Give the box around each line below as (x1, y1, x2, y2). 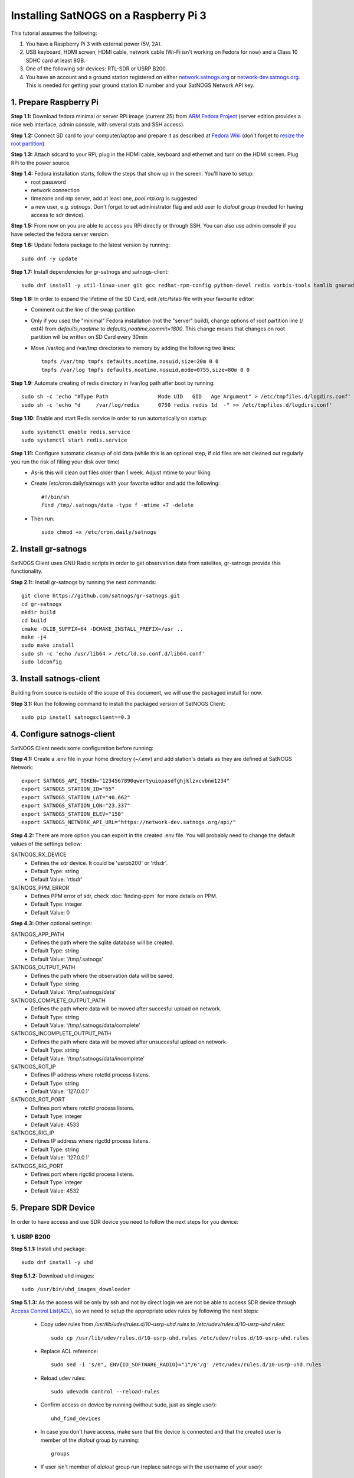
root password (31, 178, 66, 186)
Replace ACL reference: (40, 1347, 99, 1354)
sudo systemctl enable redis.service (21, 429, 131, 435)
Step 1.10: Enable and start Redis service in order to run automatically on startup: (11, 414, 208, 422)
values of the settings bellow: (11, 840, 83, 847)
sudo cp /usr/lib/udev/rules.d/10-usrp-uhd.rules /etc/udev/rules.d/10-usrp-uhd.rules (51, 1334, 309, 1341)
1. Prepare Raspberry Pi (11, 97, 99, 107)
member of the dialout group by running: (40, 1437, 140, 1444)
